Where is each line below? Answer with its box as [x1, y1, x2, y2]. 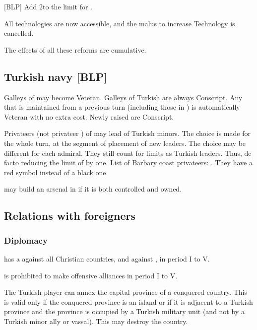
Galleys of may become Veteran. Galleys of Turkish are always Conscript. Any [4, 92, 243, 102]
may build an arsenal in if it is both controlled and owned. [4, 184, 182, 194]
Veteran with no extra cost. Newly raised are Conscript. [4, 111, 174, 122]
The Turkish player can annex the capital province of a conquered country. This [4, 287, 247, 297]
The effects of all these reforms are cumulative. [4, 44, 146, 55]
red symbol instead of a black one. [4, 167, 108, 177]
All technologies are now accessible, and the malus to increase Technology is [4, 18, 235, 28]
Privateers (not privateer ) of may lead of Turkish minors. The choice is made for [4, 128, 251, 138]
